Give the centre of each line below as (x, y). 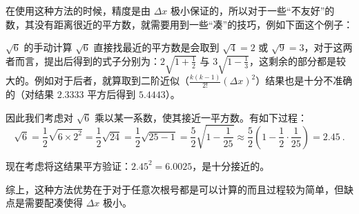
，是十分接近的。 (231, 165)
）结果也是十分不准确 (304, 80)
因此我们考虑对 (39, 117)
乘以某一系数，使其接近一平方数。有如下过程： (201, 117)
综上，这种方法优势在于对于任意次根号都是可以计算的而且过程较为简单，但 (175, 189)
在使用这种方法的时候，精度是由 (78, 10)
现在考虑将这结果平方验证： (68, 165)
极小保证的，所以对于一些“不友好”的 (253, 10)
